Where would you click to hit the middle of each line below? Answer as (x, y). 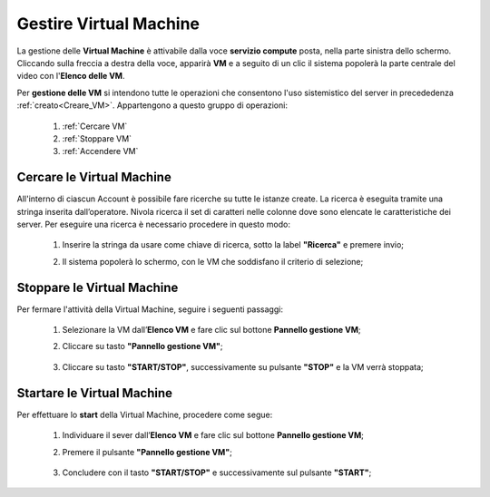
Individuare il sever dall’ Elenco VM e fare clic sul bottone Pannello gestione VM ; (213, 435)
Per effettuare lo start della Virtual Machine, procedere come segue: (145, 414)
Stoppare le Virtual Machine (98, 287)
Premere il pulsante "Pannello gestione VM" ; (147, 452)
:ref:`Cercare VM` (95, 126)
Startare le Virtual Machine (94, 393)
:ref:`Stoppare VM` (97, 138)
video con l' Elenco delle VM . (71, 76)
